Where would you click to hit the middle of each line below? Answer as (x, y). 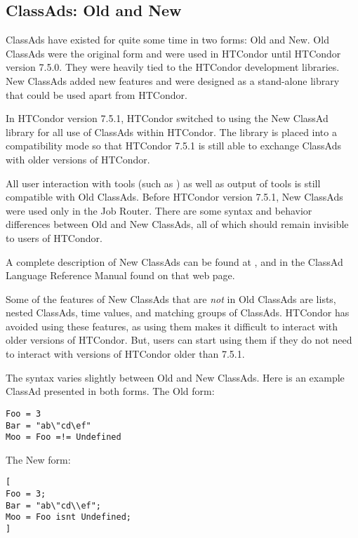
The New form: (38, 459)
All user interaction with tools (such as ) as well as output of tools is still (163, 183)
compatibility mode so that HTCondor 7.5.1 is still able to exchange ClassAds (174, 146)
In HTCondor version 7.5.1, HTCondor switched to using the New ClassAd (167, 118)
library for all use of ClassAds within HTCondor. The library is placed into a (171, 132)
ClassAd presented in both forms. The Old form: (110, 391)
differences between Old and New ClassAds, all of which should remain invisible (177, 224)
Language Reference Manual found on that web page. (120, 275)
